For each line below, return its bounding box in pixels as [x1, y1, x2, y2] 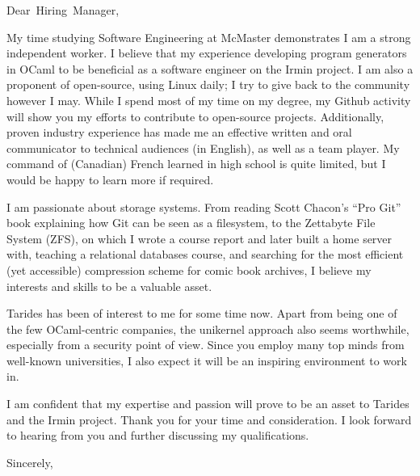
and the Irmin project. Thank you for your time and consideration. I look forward [6, 411, 412, 428]
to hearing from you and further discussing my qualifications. [6, 427, 309, 444]
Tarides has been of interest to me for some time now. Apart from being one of [6, 305, 397, 322]
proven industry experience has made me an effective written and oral [6, 124, 352, 141]
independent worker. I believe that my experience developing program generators [6, 44, 407, 61]
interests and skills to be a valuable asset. [6, 277, 212, 294]
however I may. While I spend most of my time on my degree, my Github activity [6, 91, 411, 108]
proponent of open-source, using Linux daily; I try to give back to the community [6, 76, 410, 93]
